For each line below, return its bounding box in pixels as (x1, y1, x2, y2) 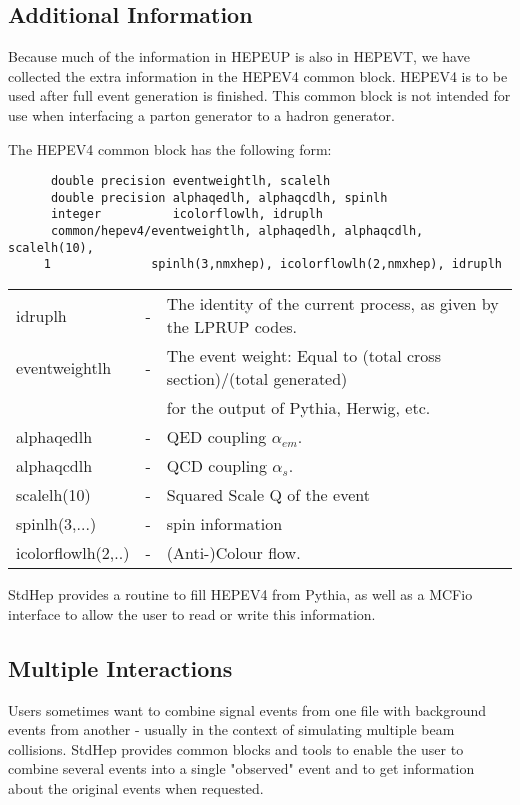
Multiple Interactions (8, 652, 233, 683)
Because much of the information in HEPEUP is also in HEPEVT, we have (8, 46, 470, 67)
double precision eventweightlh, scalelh (50, 174, 331, 189)
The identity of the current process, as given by (166, 292, 499, 316)
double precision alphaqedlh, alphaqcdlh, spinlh (50, 190, 388, 205)
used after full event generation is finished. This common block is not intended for (8, 85, 511, 106)
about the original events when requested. (8, 777, 264, 798)
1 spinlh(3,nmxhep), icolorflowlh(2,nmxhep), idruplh (43, 257, 502, 272)
